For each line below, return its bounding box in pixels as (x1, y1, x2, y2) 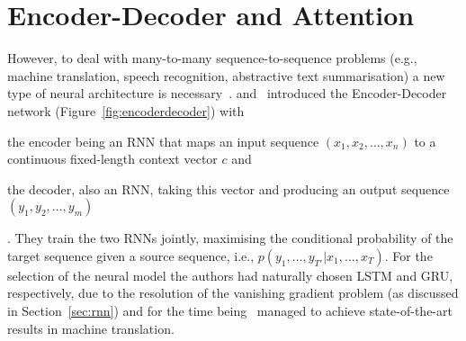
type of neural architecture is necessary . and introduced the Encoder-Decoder (7, 84, 447, 103)
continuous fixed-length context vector (7, 149, 218, 168)
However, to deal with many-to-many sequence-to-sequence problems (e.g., (7, 49, 417, 67)
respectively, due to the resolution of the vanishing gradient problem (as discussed (7, 283, 459, 302)
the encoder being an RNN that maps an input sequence (7, 131, 319, 150)
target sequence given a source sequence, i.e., (7, 246, 255, 265)
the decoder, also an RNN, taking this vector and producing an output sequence (7, 179, 450, 198)
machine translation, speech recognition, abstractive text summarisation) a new (7, 66, 445, 85)
